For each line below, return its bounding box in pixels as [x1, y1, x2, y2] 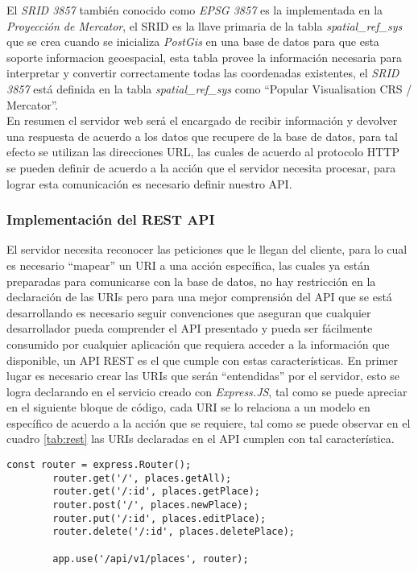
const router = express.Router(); [6, 459, 192, 471]
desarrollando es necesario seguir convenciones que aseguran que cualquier [6, 304, 371, 321]
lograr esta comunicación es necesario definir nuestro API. [6, 175, 292, 192]
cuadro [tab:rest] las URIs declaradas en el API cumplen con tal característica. [6, 430, 395, 447]
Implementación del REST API [6, 209, 215, 230]
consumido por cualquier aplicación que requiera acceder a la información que [6, 335, 390, 352]
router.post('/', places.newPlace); [52, 499, 249, 511]
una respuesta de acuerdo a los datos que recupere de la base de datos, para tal [6, 127, 398, 144]
